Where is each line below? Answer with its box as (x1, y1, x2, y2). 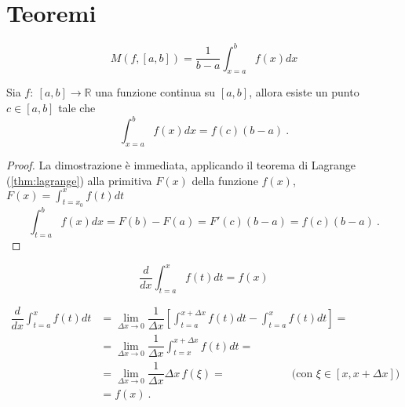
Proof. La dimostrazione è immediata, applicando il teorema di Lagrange (6, 156, 356, 173)
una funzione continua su (95, 84, 216, 100)
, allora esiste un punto (249, 84, 359, 100)
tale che (58, 100, 96, 116)
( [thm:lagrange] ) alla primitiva (6, 172, 152, 188)
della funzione (192, 172, 258, 188)
